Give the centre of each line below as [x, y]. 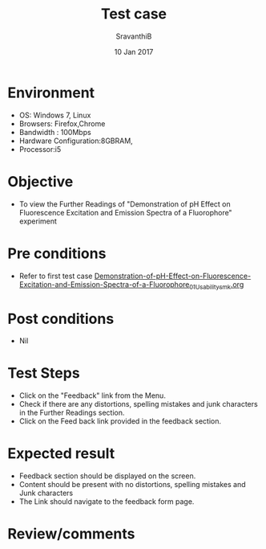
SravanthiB [134, 36]
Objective [40, 181]
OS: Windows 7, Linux [55, 115]
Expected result [61, 454]
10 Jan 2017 [134, 51]
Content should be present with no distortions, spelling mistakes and [132, 485]
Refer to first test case [56, 276]
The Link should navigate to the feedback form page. [107, 502]
